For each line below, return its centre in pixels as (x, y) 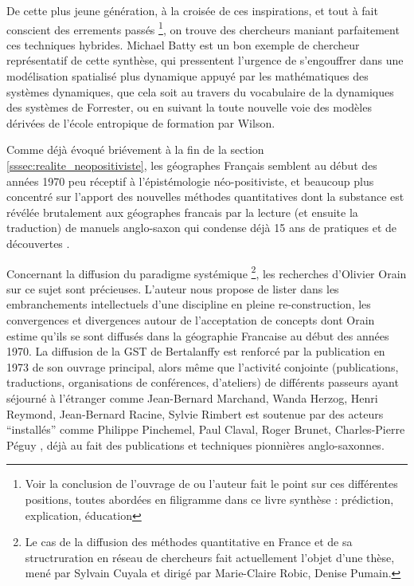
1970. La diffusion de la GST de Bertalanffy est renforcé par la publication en (196, 351)
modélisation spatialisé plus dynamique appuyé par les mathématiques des (187, 76)
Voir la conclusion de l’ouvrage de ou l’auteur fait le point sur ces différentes (211, 484)
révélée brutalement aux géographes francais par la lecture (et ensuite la (182, 212)
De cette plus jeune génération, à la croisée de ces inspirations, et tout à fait (192, 10)
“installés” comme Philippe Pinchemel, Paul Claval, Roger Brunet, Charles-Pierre (206, 429)
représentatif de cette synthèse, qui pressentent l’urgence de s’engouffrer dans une (205, 60)
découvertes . (38, 243)
